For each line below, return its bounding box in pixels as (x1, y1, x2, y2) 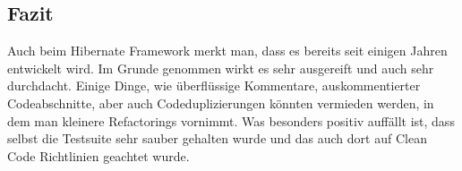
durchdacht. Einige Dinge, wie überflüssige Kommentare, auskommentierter (7, 76, 421, 95)
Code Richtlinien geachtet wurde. (7, 146, 190, 165)
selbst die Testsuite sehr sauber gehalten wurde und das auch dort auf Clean (7, 129, 427, 148)
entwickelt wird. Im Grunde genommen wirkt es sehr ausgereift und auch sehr (7, 58, 434, 77)
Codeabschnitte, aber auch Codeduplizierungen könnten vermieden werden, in (7, 93, 434, 112)
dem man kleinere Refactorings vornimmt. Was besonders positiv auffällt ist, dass (7, 111, 455, 130)
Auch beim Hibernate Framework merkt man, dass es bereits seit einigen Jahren (7, 41, 448, 60)
